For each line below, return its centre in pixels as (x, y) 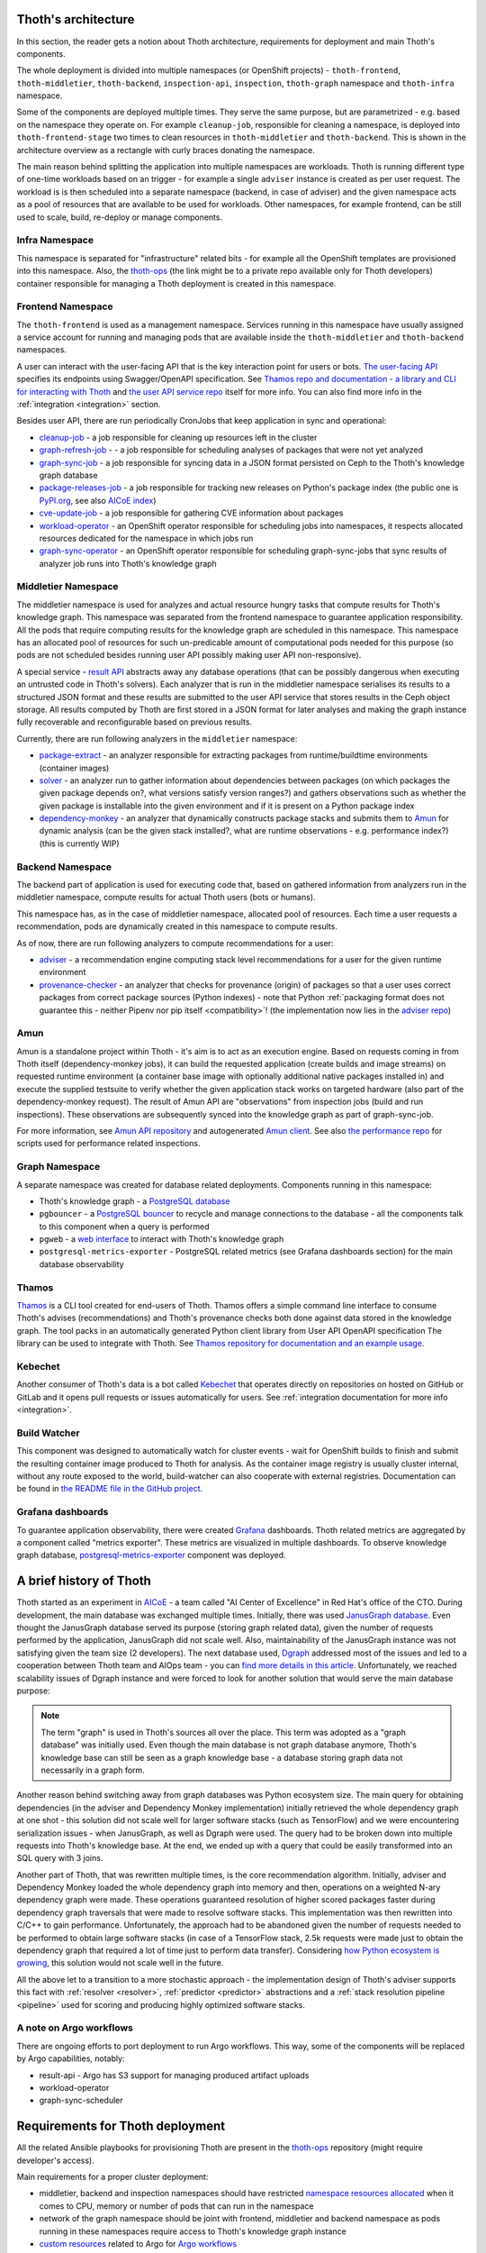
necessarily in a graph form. (93, 1770)
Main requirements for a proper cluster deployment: (112, 2176)
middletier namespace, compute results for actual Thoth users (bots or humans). (166, 898)
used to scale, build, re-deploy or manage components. (120, 217)
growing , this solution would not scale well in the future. (120, 1963)
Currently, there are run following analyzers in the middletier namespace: (157, 738)
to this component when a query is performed (125, 1227)
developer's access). (55, 2160)
